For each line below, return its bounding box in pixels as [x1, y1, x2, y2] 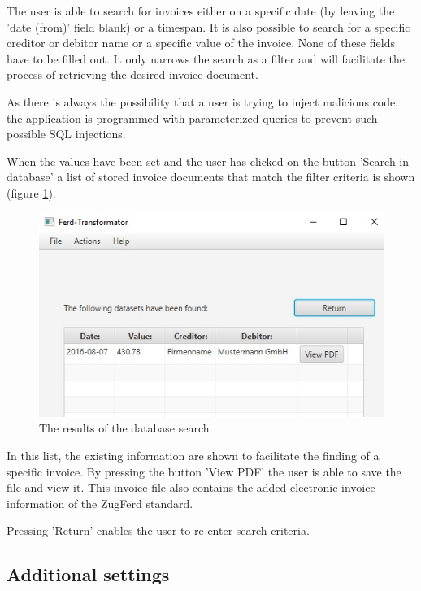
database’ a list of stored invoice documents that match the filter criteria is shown [7, 168, 415, 185]
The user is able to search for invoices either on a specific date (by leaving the [7, 2, 395, 19]
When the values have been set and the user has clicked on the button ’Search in [7, 152, 410, 169]
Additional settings [7, 562, 170, 587]
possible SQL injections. [7, 125, 126, 142]
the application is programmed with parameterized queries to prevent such [7, 109, 378, 126]
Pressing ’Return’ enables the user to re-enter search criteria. [7, 522, 310, 539]
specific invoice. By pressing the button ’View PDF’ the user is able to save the [7, 463, 401, 480]
